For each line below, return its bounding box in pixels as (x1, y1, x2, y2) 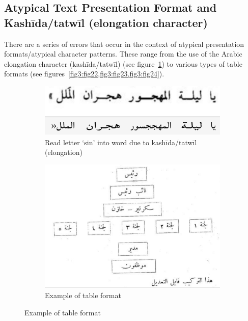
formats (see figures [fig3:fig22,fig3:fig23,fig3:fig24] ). (4, 68, 164, 79)
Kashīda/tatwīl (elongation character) (4, 14, 208, 30)
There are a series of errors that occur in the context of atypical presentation (4, 38, 244, 49)
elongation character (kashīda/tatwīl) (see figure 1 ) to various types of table (4, 58, 242, 69)
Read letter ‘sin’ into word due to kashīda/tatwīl (45, 137, 197, 147)
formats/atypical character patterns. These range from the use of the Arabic (4, 48, 242, 59)
